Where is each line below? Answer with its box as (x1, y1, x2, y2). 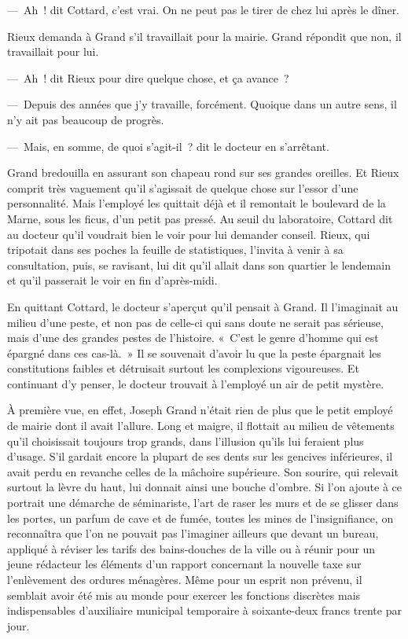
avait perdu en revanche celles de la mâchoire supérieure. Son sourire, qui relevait (7, 463, 399, 479)
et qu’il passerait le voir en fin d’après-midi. (7, 272, 218, 288)
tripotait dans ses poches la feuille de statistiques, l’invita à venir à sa (7, 241, 344, 258)
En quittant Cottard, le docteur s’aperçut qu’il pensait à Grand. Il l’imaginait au (7, 298, 399, 314)
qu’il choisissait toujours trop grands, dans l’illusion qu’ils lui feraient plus (7, 432, 364, 449)
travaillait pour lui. (7, 43, 99, 60)
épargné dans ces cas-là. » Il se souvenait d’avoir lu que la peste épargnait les (7, 344, 381, 361)
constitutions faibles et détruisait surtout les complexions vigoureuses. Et (7, 360, 359, 376)
